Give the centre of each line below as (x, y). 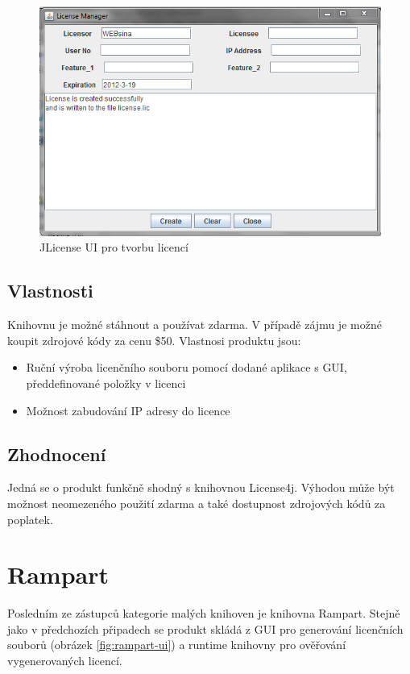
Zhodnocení (57, 453)
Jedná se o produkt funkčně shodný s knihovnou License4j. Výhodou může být (201, 487)
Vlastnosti (50, 291)
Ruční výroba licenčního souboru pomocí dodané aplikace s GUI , (186, 367)
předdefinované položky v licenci (106, 383)
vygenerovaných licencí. (65, 661)
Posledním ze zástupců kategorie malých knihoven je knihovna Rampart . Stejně (204, 613)
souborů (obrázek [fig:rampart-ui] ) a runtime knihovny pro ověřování (177, 645)
